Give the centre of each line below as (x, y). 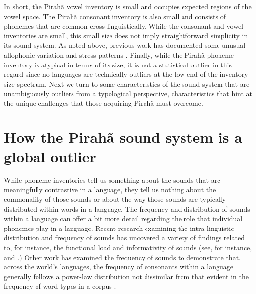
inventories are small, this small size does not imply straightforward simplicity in (126, 35)
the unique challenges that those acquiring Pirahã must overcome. (104, 103)
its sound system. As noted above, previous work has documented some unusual (125, 45)
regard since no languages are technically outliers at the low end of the (111, 74)
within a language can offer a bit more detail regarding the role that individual (123, 218)
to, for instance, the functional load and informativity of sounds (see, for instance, (128, 247)
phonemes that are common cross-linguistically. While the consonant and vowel (124, 26)
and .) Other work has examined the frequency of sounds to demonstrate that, (122, 257)
